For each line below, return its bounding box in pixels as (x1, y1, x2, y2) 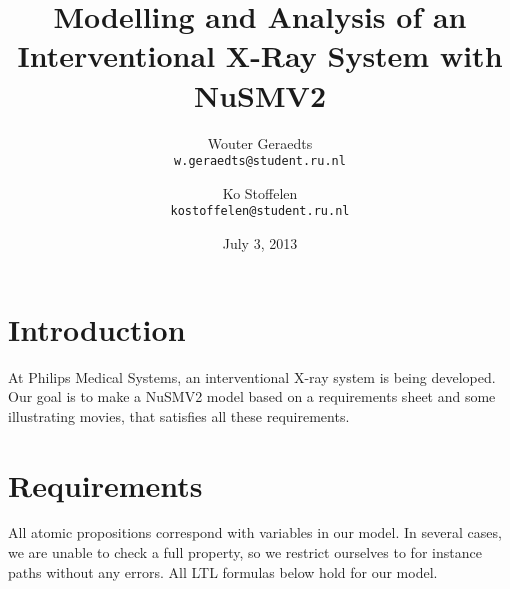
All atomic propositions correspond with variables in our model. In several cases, (8, 522, 502, 543)
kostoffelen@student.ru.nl (170, 204, 350, 219)
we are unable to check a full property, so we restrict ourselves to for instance (8, 542, 482, 563)
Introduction (8, 308, 186, 349)
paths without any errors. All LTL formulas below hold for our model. (8, 561, 438, 582)
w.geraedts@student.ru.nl (174, 154, 346, 169)
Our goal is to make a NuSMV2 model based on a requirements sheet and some (8, 386, 496, 407)
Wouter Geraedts (207, 132, 313, 153)
